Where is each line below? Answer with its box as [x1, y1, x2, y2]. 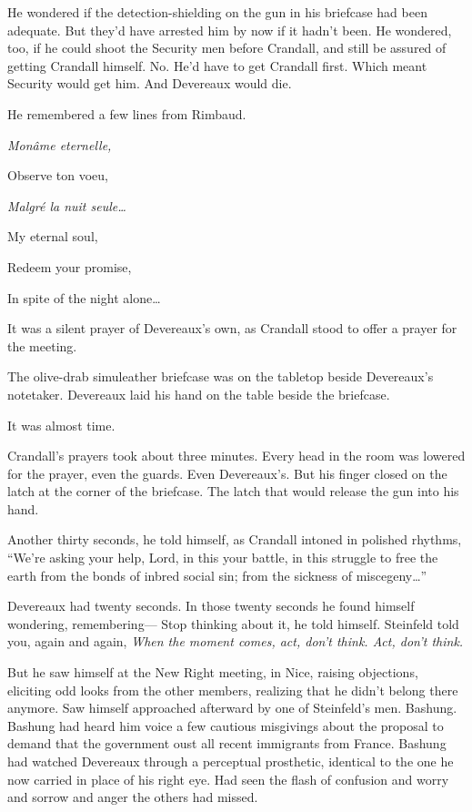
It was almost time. [7, 415, 115, 434]
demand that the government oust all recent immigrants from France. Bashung [7, 734, 447, 753]
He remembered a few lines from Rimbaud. [7, 104, 246, 123]
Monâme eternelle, [7, 135, 112, 154]
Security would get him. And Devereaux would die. [7, 74, 292, 93]
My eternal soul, [7, 227, 98, 246]
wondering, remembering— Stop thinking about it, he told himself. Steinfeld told [7, 614, 459, 633]
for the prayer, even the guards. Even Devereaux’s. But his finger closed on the [7, 463, 447, 482]
